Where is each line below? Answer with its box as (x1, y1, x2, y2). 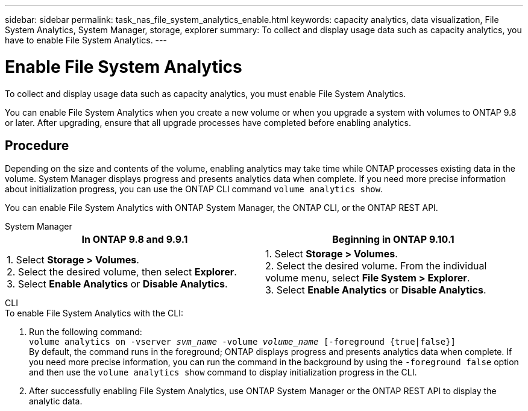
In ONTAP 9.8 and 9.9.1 (81, 233, 188, 246)
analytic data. (29, 396, 83, 407)
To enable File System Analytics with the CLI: (5, 308, 183, 319)
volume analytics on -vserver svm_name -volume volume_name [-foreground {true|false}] (29, 337, 456, 347)
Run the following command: (29, 327, 142, 337)
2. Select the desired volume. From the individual (265, 260, 487, 272)
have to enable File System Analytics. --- (5, 35, 167, 45)
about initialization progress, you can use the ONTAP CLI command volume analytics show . (5, 184, 383, 195)
